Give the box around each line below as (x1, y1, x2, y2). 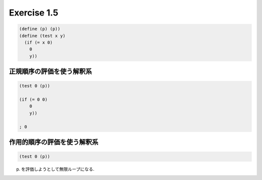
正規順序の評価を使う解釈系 (9, 67, 92, 76)
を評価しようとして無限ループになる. (21, 166, 95, 172)
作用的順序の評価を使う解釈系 (9, 138, 98, 147)
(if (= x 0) (24, 39, 53, 45)
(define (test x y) (19, 33, 65, 38)
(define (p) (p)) (19, 26, 61, 32)
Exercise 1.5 (9, 7, 58, 18)
